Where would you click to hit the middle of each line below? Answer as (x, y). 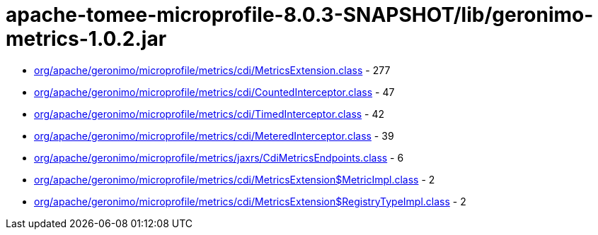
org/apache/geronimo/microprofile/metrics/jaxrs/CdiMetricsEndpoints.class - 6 (219, 157)
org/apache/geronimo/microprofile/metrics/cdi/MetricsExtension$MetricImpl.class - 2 (235, 179)
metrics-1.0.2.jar (86, 39)
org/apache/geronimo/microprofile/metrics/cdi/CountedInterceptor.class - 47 (214, 92)
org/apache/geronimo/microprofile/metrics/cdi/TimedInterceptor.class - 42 (209, 114)
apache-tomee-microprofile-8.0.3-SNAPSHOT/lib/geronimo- (300, 15)
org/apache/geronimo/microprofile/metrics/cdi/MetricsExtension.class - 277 (212, 70)
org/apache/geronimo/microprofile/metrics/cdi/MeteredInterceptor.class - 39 (214, 135)
